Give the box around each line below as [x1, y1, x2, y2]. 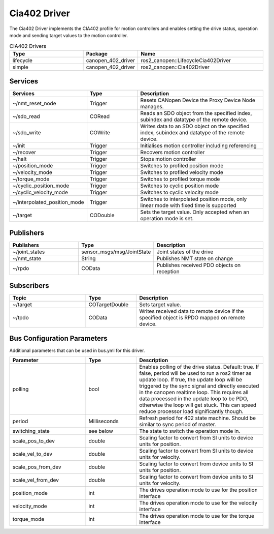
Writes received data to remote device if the [139, 308, 244, 315]
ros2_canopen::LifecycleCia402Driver [140, 56, 231, 64]
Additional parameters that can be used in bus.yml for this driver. [9, 347, 145, 353]
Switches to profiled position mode [140, 162, 224, 169]
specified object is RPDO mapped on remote [139, 314, 246, 321]
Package [86, 50, 108, 57]
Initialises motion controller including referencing [140, 142, 257, 150]
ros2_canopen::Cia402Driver [140, 64, 210, 71]
